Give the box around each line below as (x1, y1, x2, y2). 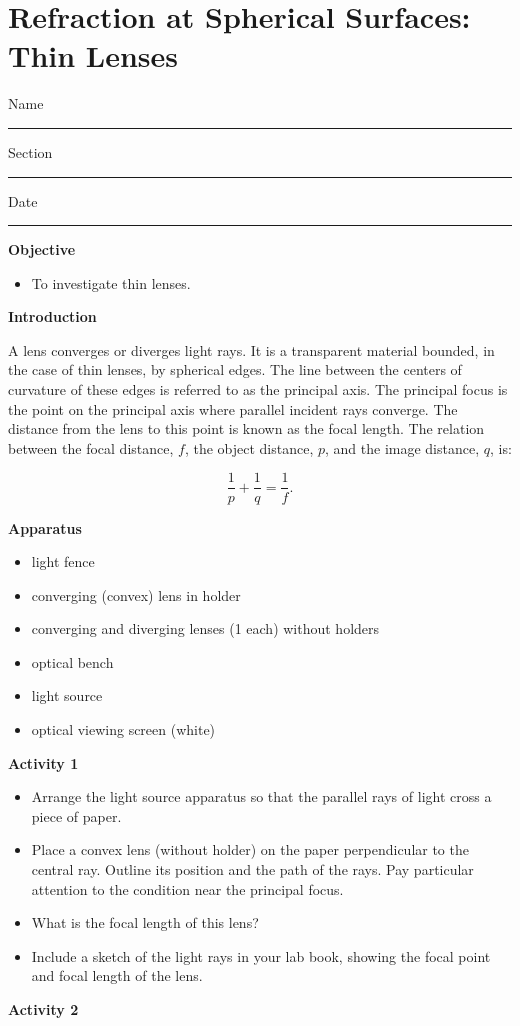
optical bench (31, 651, 114, 672)
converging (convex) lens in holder (31, 584, 241, 605)
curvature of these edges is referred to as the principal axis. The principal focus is (8, 379, 508, 400)
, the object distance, (184, 437, 314, 458)
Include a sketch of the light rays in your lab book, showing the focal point (31, 945, 491, 966)
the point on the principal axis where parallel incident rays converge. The (8, 398, 458, 419)
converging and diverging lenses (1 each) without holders (31, 618, 380, 639)
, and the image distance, (325, 437, 480, 458)
